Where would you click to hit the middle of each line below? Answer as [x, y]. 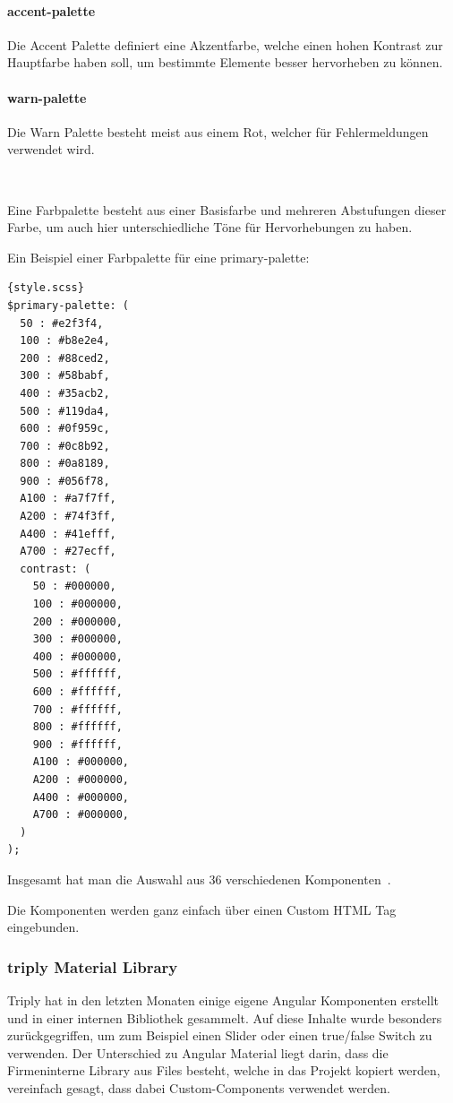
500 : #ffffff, [77, 674]
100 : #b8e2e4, [65, 341]
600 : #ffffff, [77, 692]
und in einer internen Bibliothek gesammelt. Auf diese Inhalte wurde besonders [225, 1017]
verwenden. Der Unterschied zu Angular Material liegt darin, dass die [198, 1052]
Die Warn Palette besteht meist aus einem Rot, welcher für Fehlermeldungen [218, 131]
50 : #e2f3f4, [62, 323]
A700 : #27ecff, [68, 551]
